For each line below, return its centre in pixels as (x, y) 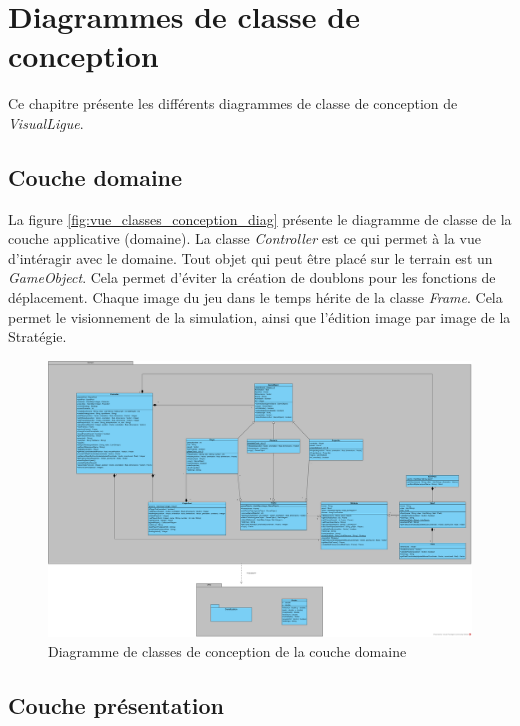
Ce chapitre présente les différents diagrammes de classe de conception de (233, 103)
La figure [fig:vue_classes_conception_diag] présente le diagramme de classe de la (260, 218)
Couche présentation (116, 704)
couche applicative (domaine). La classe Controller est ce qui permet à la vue (244, 238)
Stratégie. (37, 336)
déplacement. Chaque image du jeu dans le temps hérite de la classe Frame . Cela (255, 297)
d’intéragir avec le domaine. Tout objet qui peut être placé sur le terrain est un (250, 257)
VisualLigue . (46, 122)
